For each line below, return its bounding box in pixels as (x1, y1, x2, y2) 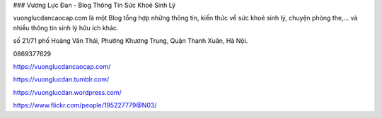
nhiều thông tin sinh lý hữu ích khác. (13, 23, 119, 32)
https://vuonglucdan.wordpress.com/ (13, 88, 122, 96)
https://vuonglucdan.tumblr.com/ (13, 75, 110, 84)
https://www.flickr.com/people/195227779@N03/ (13, 101, 157, 110)
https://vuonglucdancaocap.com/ (13, 62, 111, 70)
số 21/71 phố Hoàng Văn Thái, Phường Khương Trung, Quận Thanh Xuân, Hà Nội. (13, 37, 248, 45)
